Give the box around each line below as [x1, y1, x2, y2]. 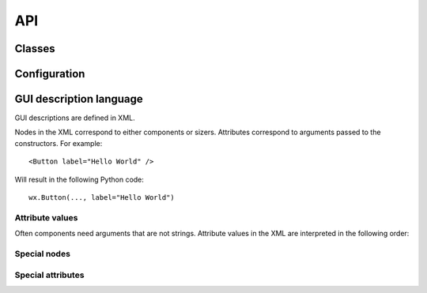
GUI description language [14, 92, 144, 106]
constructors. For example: [14, 138, 103, 148]
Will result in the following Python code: [14, 175, 144, 184]
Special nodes [14, 248, 71, 259]
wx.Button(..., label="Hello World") [28, 193, 176, 202]
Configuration [14, 67, 85, 81]
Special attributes [14, 269, 85, 280]
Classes [14, 42, 55, 55]
